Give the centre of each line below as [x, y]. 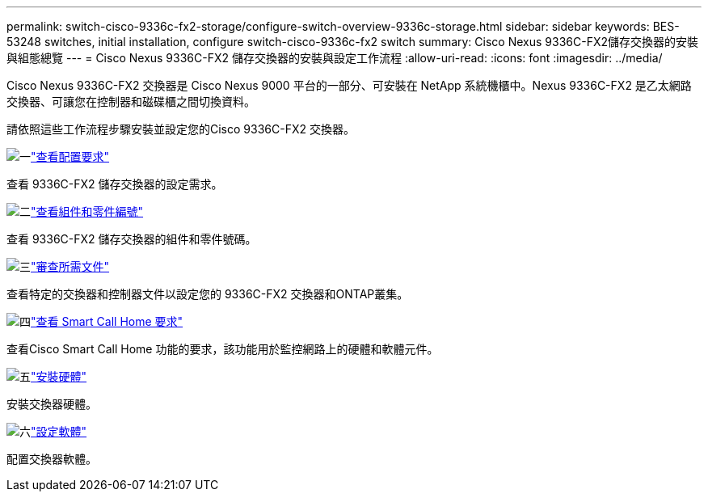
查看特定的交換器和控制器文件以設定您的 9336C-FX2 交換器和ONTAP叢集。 [208, 294]
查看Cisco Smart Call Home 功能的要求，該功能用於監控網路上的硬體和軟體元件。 [223, 349]
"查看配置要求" [70, 156]
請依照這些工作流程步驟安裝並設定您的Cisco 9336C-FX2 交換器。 [181, 129]
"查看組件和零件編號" [87, 211]
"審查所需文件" [70, 266]
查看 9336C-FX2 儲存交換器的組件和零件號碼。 [132, 239]
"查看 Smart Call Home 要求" [107, 321]
